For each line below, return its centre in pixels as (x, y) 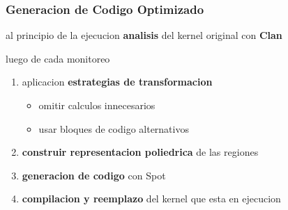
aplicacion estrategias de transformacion (117, 82)
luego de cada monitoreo (58, 58)
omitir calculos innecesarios (97, 105)
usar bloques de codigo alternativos (114, 128)
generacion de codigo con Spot (94, 175)
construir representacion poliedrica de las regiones (140, 152)
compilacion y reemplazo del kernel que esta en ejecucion (151, 199)
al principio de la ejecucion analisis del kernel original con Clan (144, 35)
